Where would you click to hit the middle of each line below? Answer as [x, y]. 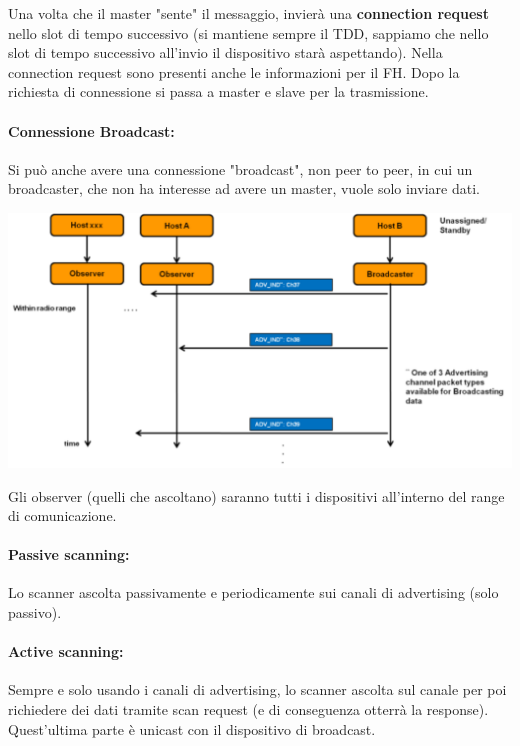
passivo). [35, 612]
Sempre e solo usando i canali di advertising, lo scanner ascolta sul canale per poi [257, 689]
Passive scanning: [69, 554]
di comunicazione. [62, 515]
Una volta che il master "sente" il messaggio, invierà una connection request [248, 13]
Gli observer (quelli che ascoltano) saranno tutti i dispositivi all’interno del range [256, 495]
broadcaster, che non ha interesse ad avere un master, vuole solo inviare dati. [244, 188]
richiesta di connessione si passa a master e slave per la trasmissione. [218, 91]
